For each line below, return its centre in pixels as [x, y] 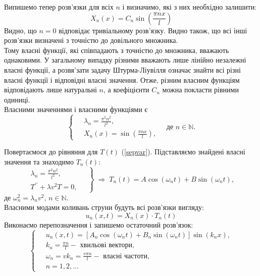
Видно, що [20, 30]
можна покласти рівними [200, 90]
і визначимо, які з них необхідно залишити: [190, 7]
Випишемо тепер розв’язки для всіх [59, 7]
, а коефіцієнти [126, 90]
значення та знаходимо [39, 162]
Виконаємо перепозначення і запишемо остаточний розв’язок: [99, 224]
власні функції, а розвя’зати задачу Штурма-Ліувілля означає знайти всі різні [122, 69]
